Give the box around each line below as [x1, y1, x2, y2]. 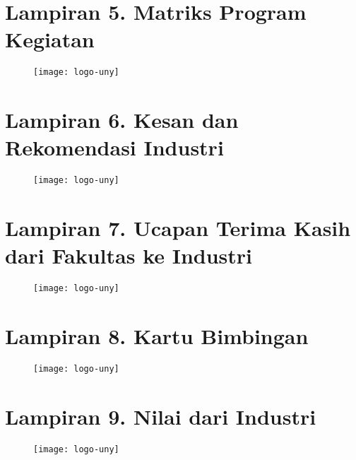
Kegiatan [5, 25, 95, 54]
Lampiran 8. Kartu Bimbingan [5, 322, 309, 350]
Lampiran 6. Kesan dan [5, 105, 239, 134]
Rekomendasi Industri [5, 133, 224, 162]
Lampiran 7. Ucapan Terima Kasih [5, 213, 351, 242]
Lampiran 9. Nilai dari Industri [5, 401, 316, 430]
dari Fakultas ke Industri [5, 241, 253, 270]
